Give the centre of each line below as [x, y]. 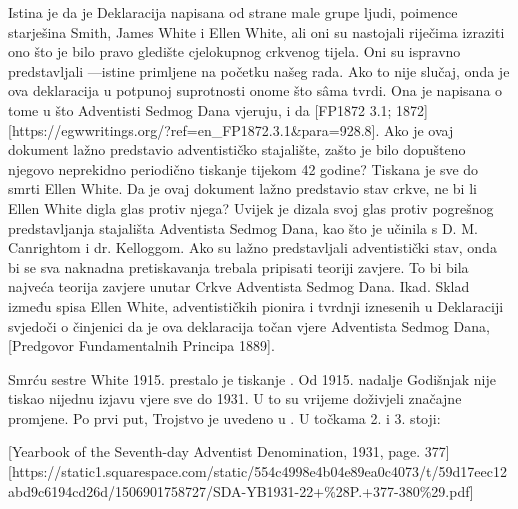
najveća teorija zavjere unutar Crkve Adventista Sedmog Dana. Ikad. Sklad [239, 286]
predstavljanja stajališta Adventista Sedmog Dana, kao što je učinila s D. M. [243, 227]
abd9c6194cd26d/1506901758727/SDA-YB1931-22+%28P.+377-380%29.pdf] [241, 490]
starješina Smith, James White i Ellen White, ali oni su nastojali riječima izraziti [256, 31]
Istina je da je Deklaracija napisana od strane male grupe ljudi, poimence [233, 12]
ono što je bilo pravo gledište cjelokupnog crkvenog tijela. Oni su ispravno [234, 51]
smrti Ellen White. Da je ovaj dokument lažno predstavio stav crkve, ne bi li [242, 188]
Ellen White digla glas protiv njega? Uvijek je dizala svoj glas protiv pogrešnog [251, 207]
